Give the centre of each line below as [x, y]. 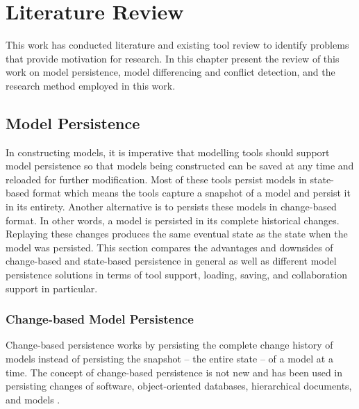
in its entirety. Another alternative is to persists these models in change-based [171, 207]
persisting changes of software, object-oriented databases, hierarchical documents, [179, 386]
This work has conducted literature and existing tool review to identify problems [177, 45]
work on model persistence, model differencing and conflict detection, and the [170, 72]
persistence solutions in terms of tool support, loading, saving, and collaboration [176, 275]
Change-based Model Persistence [100, 319]
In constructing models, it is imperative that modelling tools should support [168, 152]
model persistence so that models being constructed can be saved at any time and [180, 166]
